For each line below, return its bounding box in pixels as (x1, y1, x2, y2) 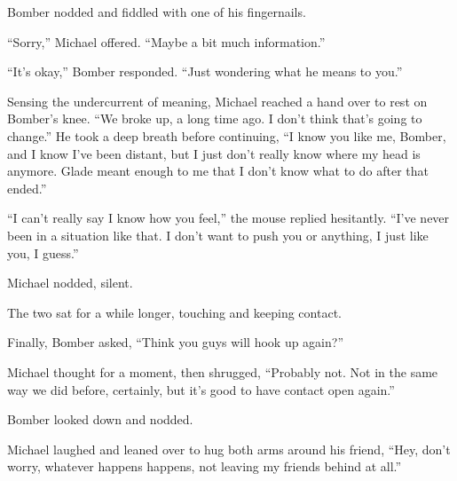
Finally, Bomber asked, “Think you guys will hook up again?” (7, 333, 344, 351)
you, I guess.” (7, 243, 79, 262)
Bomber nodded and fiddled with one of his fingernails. (7, 3, 306, 20)
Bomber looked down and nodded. (7, 410, 193, 429)
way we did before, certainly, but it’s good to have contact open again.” (7, 380, 395, 398)
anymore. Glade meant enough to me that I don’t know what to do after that (7, 162, 429, 180)
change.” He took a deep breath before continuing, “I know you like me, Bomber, (7, 126, 446, 145)
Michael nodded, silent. (7, 273, 133, 292)
